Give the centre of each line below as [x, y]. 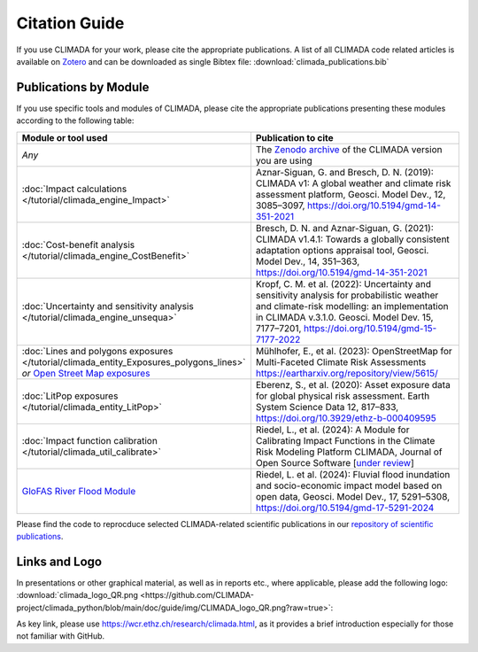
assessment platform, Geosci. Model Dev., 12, [351, 194]
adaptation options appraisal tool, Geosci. [342, 250]
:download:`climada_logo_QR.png [77, 595]
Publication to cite [294, 137]
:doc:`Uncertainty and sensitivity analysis [108, 306]
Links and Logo [59, 561]
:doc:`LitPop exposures [70, 396]
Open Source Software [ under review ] [335, 462]
